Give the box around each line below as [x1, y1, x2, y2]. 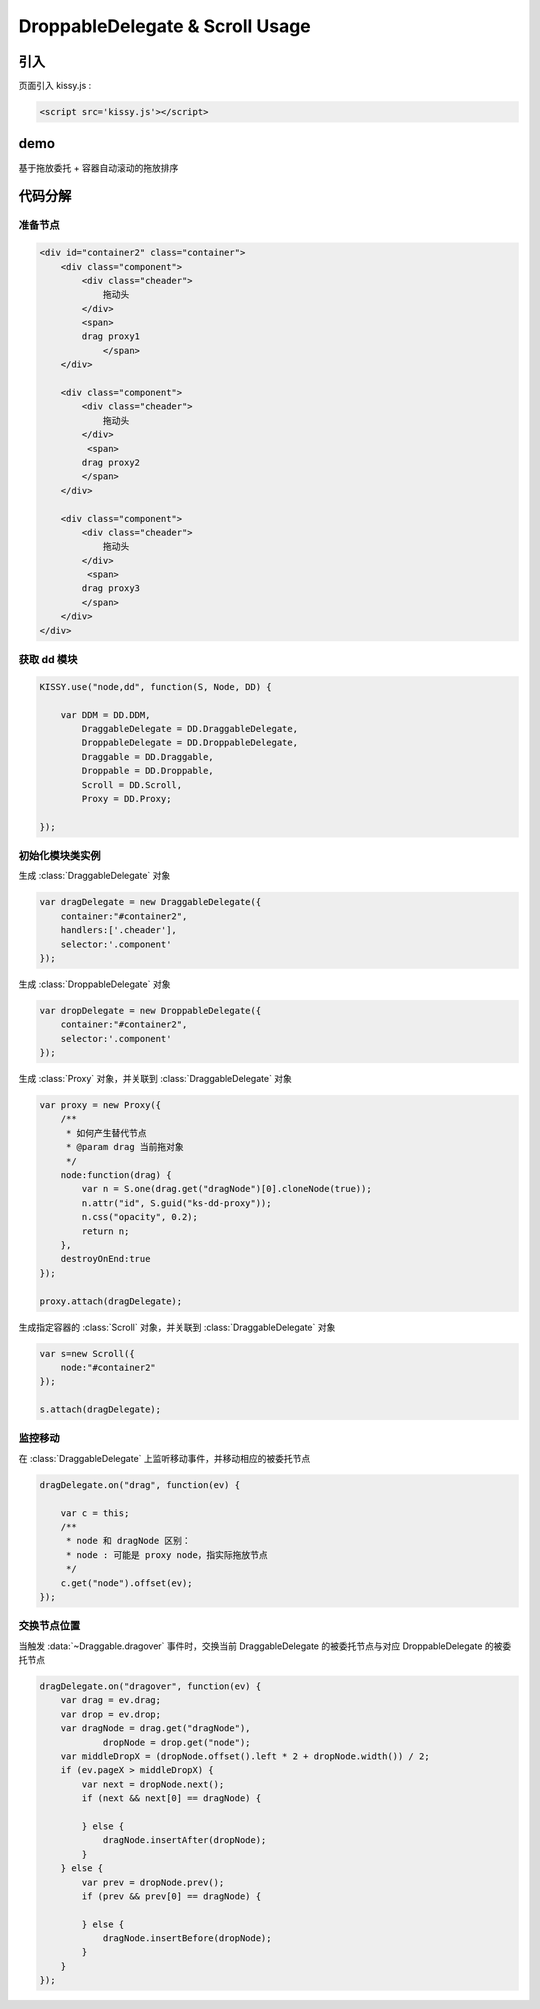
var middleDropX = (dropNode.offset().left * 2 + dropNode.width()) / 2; [60, 1751, 430, 1762]
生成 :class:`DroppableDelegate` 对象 [18, 978, 171, 990]
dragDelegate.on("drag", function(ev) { [39, 1479, 240, 1490]
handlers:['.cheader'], [60, 925, 177, 936]
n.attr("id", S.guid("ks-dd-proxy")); [81, 1197, 272, 1209]
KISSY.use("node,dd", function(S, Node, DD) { [39, 681, 272, 692]
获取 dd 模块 [18, 653, 78, 667]
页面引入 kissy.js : [18, 80, 92, 92]
